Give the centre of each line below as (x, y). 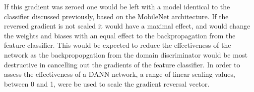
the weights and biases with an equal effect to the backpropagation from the (120, 35)
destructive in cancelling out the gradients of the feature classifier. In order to (122, 64)
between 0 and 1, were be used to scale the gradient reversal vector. (107, 83)
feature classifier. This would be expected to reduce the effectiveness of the (118, 45)
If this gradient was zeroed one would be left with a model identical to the (117, 6)
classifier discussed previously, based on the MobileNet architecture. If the (116, 16)
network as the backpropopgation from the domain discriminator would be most (126, 54)
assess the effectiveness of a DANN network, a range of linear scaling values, (120, 74)
